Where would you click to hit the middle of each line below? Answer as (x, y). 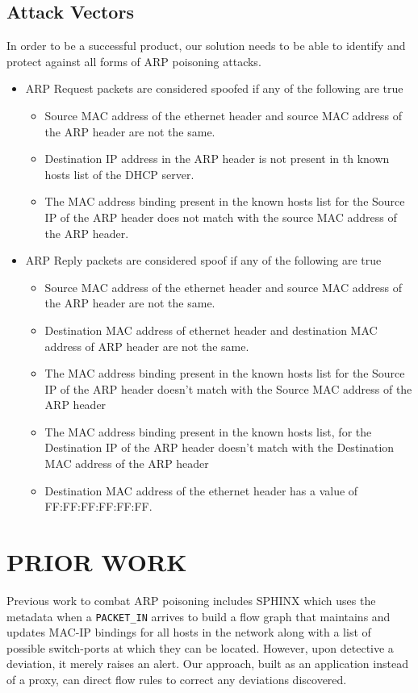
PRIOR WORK (97, 562)
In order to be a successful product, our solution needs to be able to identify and (206, 46)
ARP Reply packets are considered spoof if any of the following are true (203, 260)
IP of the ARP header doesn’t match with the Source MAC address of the (228, 388)
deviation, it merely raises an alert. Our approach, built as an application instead (207, 664)
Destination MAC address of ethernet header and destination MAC (211, 330)
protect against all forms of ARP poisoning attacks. (134, 61)
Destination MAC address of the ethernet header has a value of (201, 490)
